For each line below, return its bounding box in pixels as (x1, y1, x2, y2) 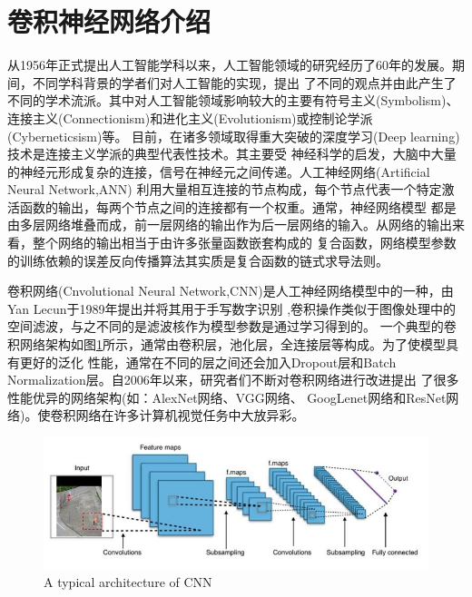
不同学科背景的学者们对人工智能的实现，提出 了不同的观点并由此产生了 (32, 73, 457, 92)
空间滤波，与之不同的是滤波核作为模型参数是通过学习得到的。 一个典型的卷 (7, 317, 457, 336)
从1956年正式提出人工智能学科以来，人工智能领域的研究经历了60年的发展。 (7, 55, 452, 74)
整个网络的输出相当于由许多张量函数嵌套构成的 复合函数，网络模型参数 (32, 233, 457, 252)
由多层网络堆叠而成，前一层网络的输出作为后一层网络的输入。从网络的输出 (7, 215, 452, 234)
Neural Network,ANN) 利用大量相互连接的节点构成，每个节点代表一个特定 (7, 180, 442, 199)
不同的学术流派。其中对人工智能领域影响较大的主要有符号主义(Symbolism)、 (7, 91, 459, 110)
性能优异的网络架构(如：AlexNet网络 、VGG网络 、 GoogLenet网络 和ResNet (7, 387, 447, 406)
